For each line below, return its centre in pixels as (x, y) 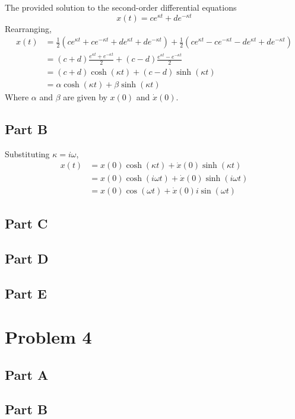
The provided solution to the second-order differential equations (121, 7)
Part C (26, 223)
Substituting (27, 153)
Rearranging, (28, 28)
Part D (27, 258)
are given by (85, 97)
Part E (26, 293)
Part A (27, 374)
